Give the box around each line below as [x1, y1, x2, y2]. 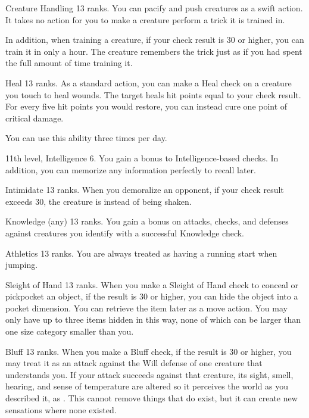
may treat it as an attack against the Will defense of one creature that [5, 357, 263, 369]
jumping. [5, 258, 38, 271]
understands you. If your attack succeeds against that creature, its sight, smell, [5, 368, 294, 380]
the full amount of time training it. [5, 57, 133, 69]
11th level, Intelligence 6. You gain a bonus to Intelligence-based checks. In [5, 151, 279, 164]
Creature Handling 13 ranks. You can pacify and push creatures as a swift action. [5, 2, 303, 14]
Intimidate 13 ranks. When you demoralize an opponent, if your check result [5, 183, 284, 196]
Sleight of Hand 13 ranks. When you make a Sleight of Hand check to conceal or [5, 278, 299, 291]
